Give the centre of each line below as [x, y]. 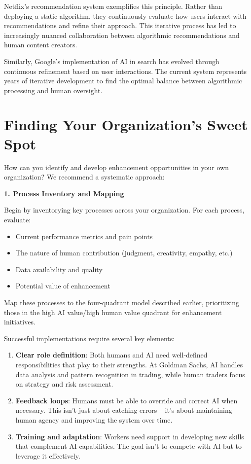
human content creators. [41, 45]
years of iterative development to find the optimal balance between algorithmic [123, 81]
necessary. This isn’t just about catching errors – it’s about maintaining [124, 410]
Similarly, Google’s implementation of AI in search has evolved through [112, 61]
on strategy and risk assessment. [64, 384]
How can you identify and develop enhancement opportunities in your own [116, 167]
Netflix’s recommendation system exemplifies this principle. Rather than [113, 6]
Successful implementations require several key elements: [90, 338]
